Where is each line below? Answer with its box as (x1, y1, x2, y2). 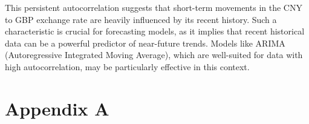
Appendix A (5, 96, 109, 120)
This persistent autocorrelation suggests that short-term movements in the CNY (5, 1, 302, 13)
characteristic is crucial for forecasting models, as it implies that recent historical (5, 25, 305, 38)
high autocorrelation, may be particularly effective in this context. (5, 60, 250, 73)
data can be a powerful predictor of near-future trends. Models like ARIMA (5, 36, 285, 49)
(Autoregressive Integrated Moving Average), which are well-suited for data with (5, 48, 303, 61)
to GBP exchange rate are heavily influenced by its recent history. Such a (5, 13, 277, 25)
